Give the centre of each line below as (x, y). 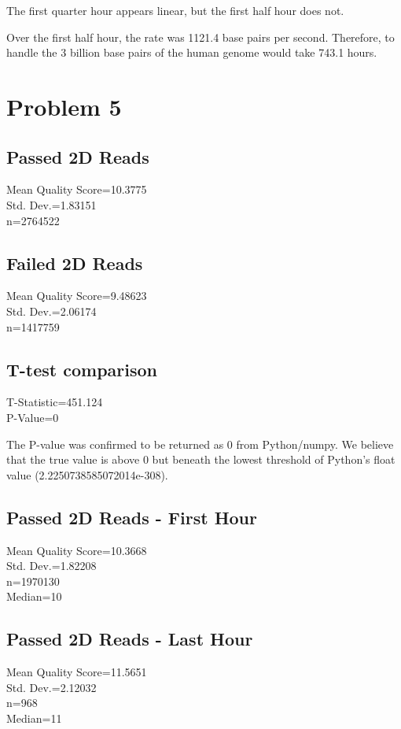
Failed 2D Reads (75, 263)
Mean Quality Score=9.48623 (77, 296)
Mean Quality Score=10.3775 (77, 189)
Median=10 (34, 596)
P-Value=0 (33, 417)
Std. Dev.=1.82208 (52, 566)
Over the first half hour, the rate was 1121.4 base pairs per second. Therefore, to (200, 37)
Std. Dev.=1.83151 (52, 204)
